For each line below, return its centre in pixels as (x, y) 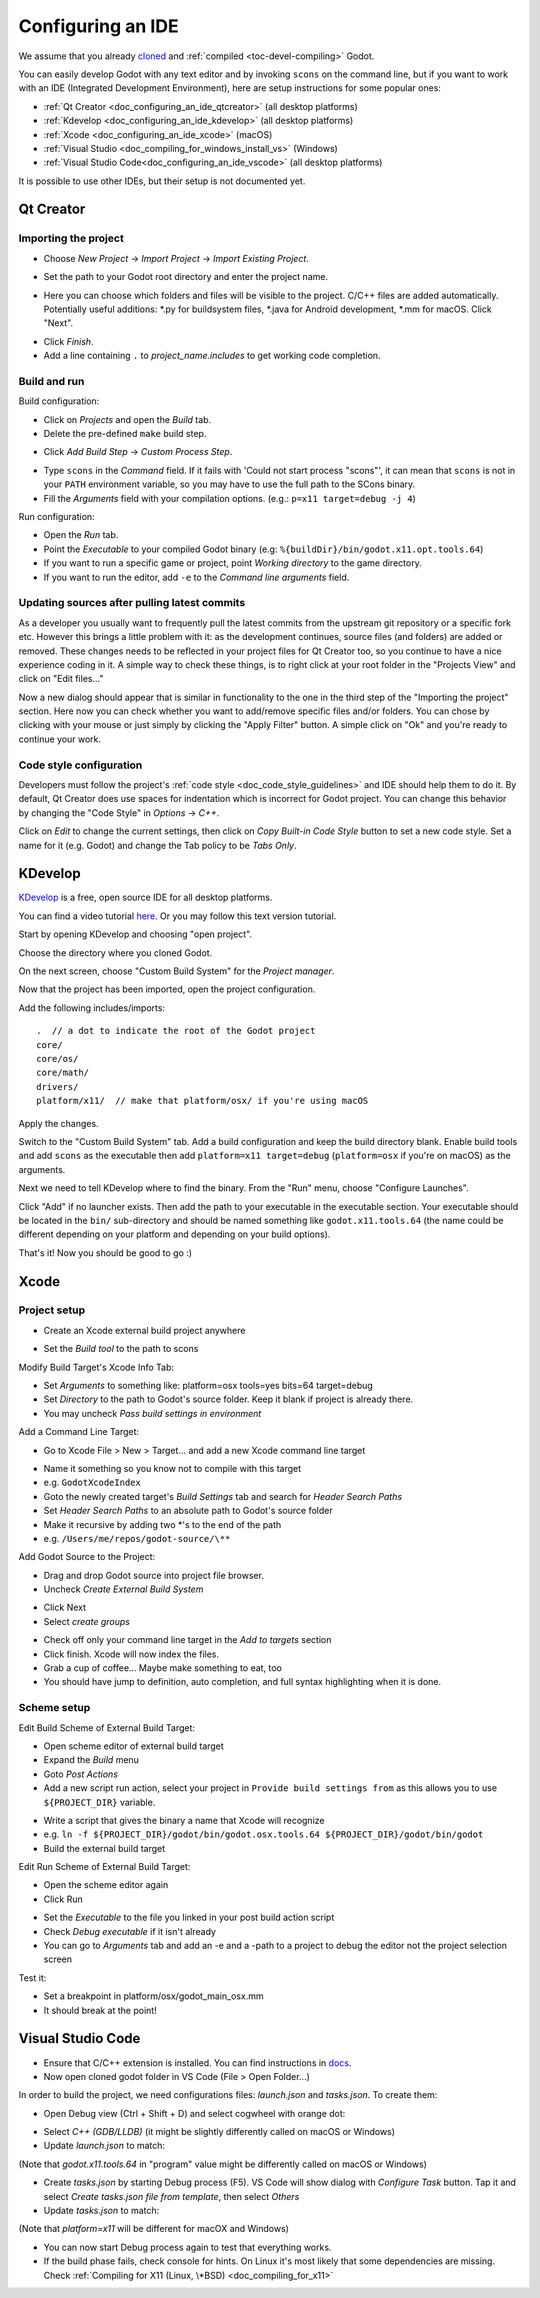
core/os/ (57, 1058)
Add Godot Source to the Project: (87, 1557)
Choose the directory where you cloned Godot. (115, 952)
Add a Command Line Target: (79, 1432)
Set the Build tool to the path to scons (121, 1349)
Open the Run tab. (81, 535)
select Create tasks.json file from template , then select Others (171, 2196)
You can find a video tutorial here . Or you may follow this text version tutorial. (177, 916)
